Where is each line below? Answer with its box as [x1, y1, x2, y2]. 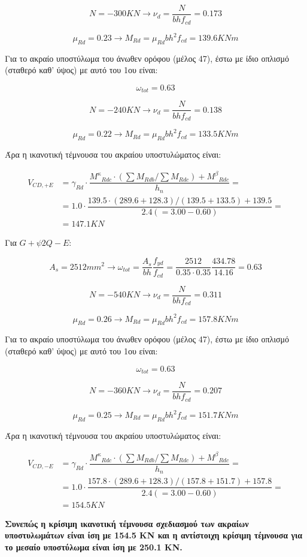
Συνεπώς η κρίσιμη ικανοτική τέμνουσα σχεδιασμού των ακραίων [5, 517, 249, 529]
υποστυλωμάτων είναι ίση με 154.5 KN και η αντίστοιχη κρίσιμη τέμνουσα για [5, 529, 303, 541]
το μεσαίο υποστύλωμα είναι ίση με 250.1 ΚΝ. [5, 540, 183, 553]
